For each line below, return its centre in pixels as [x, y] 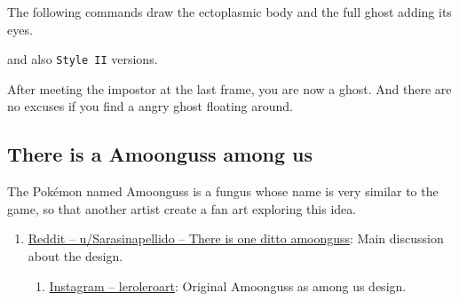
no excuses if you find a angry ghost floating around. [150, 106]
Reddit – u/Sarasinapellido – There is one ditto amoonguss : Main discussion [236, 238]
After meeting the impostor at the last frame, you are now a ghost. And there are [229, 88]
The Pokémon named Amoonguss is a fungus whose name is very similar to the [223, 191]
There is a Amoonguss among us [160, 154]
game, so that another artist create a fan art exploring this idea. [182, 208]
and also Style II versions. [83, 59]
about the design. [75, 256]
